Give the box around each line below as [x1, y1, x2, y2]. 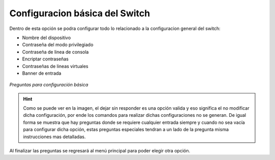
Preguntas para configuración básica [9, 82, 89, 88]
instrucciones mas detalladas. [23, 134, 86, 140]
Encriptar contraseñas [22, 56, 69, 62]
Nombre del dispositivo [22, 35, 71, 41]
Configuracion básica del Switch [9, 8, 150, 19]
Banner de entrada [22, 70, 62, 76]
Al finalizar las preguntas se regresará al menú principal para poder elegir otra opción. [9, 148, 190, 154]
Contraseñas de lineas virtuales [22, 63, 89, 69]
